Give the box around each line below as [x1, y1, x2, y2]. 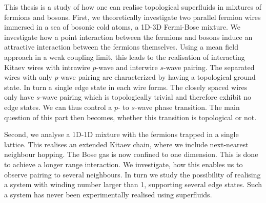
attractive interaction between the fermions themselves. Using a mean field [4, 41, 238, 52]
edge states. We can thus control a [4, 101, 112, 112]
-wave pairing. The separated [163, 61, 255, 72]
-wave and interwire [96, 61, 158, 72]
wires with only [4, 72, 52, 82]
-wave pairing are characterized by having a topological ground [58, 72, 256, 82]
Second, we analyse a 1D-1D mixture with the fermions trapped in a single [4, 129, 239, 140]
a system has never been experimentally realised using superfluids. [4, 189, 212, 199]
